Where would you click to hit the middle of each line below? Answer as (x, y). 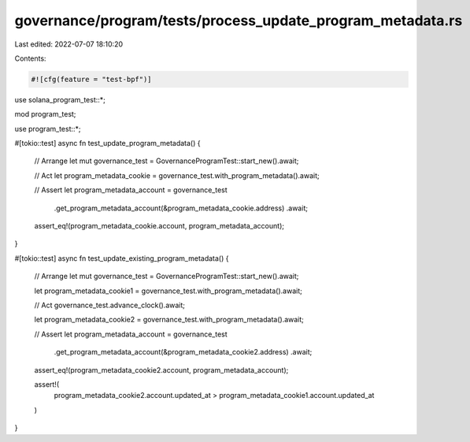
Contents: (30, 58)
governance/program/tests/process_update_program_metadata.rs (239, 20)
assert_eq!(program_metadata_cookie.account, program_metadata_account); (159, 226)
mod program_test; (45, 114)
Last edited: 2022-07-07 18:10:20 (69, 44)
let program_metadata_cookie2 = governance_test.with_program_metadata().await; (169, 320)
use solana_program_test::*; (60, 99)
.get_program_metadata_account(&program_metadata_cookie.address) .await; (181, 208)
